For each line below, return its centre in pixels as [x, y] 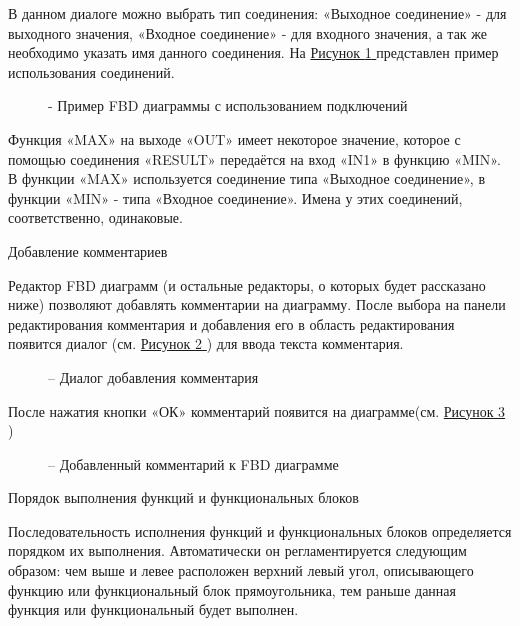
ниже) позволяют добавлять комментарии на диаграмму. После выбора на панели [257, 304]
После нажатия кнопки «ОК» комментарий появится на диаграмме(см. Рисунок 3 [257, 410]
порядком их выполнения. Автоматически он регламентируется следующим [237, 550]
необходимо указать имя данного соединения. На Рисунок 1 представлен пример [253, 52]
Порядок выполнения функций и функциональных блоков [183, 497]
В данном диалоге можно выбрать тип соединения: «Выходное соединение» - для [257, 13]
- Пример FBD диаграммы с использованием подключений [228, 105]
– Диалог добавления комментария [153, 376]
